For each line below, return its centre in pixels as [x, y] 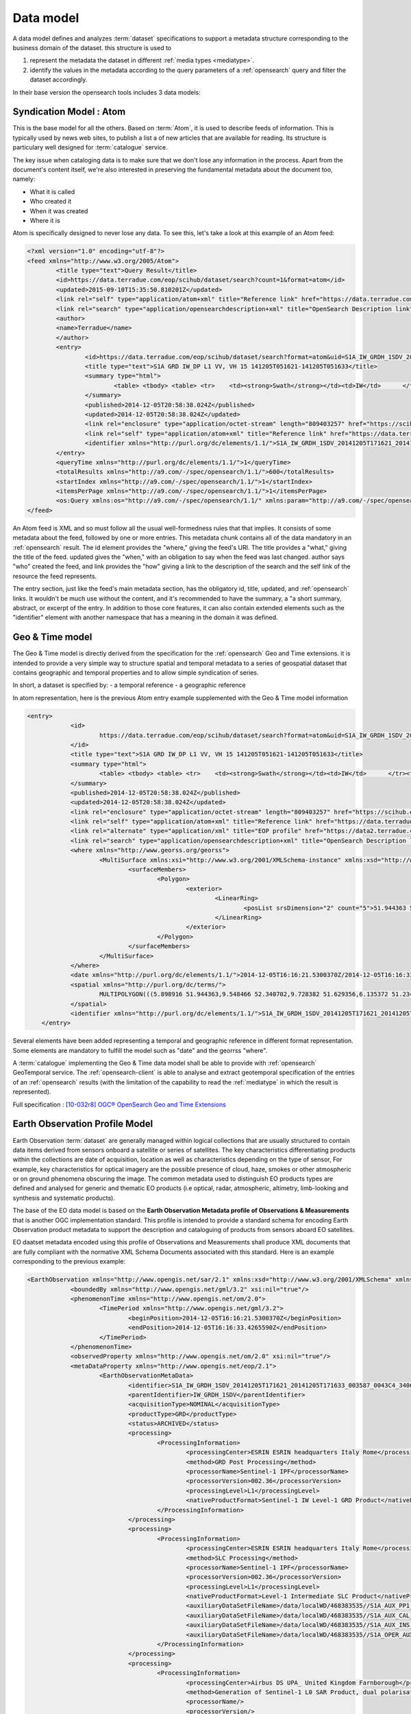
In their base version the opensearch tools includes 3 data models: [107, 92]
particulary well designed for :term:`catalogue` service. [90, 147]
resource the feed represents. [55, 576]
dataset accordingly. [59, 80]
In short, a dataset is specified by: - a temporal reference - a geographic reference [129, 685]
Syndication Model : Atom [69, 112]
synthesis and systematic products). [64, 1198]
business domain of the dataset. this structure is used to [92, 47]
